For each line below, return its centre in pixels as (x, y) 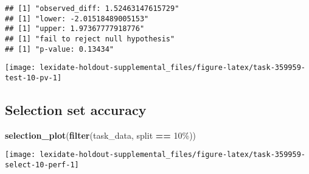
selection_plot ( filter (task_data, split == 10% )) (101, 135)
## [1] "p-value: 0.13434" (59, 49)
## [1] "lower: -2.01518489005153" (77, 19)
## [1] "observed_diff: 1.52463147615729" (92, 9)
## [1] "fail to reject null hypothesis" (90, 39)
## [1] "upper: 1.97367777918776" (75, 29)
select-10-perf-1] (42, 165)
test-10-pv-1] (33, 78)
